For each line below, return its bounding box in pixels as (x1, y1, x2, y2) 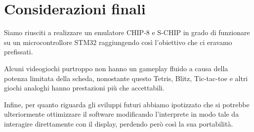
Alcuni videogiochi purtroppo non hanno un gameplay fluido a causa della (4, 63, 228, 73)
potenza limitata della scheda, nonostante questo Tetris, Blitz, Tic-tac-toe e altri (4, 73, 248, 83)
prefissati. (4, 46, 33, 57)
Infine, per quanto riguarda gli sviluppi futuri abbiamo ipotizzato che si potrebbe (4, 99, 250, 109)
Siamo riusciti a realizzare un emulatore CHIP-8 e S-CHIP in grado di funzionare (4, 27, 250, 38)
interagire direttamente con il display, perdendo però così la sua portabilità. (4, 118, 233, 129)
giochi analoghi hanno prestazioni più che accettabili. (4, 83, 165, 93)
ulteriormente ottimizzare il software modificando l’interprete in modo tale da (4, 109, 239, 119)
